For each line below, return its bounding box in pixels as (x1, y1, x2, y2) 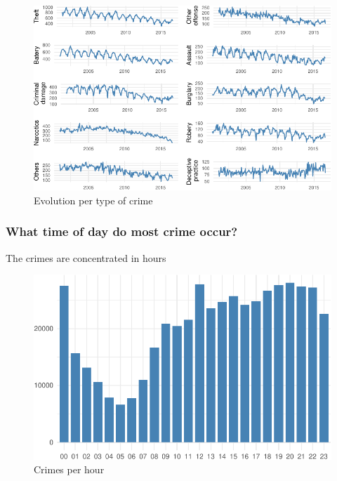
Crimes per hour (34, 462, 105, 477)
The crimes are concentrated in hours (6, 250, 166, 265)
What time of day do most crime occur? (6, 223, 238, 240)
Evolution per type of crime (34, 192, 153, 207)
